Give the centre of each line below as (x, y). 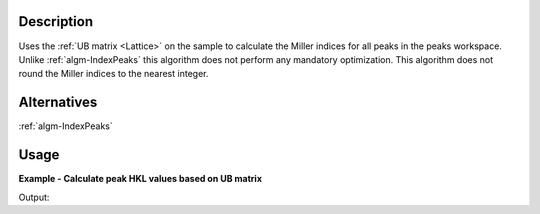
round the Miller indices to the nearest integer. (113, 74)
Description (56, 21)
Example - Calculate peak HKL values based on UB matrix (140, 179)
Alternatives (58, 102)
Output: (34, 197)
